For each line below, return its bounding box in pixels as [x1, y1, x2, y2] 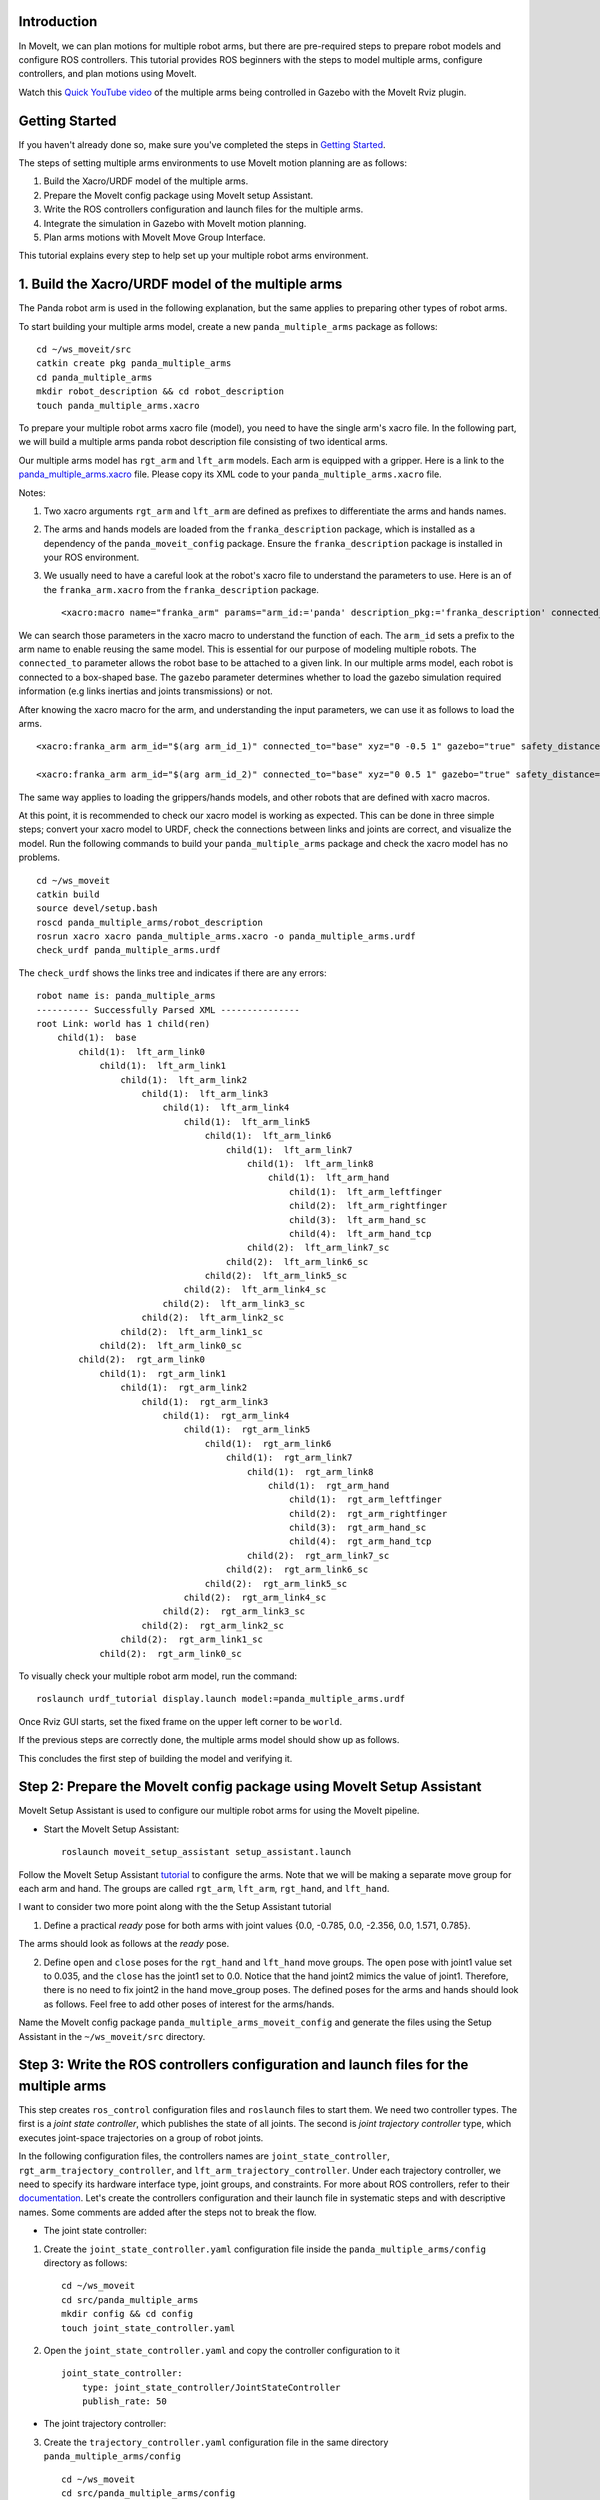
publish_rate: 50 [81, 2396, 167, 2407]
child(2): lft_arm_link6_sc [225, 1256, 369, 1267]
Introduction [18, 13, 98, 30]
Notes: [18, 486, 46, 499]
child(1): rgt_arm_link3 [141, 1396, 269, 1407]
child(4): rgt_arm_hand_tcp [288, 1536, 432, 1547]
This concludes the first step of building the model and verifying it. [18, 1752, 293, 1764]
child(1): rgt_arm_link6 [204, 1438, 332, 1449]
